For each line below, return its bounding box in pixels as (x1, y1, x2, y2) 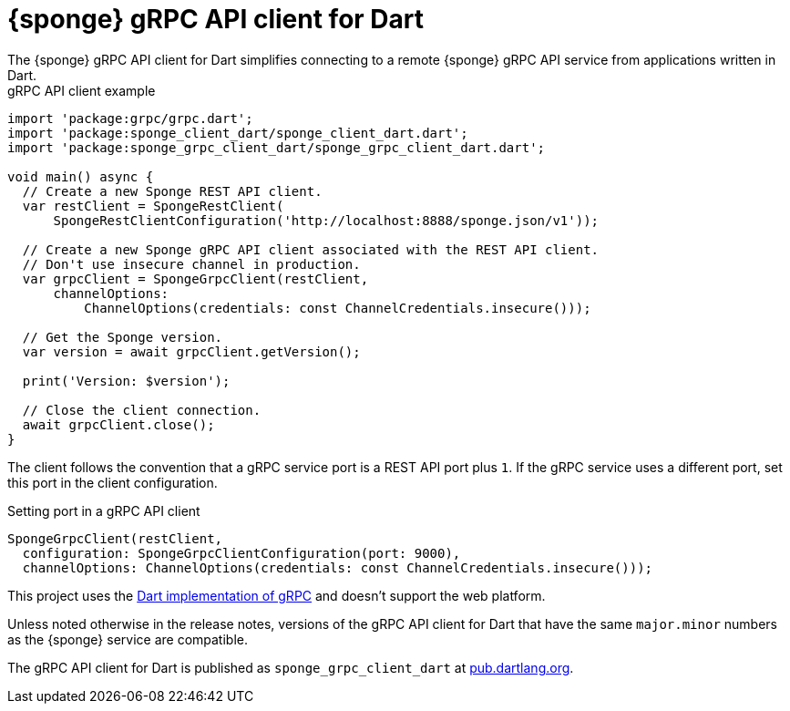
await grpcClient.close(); (22, 417, 215, 432)
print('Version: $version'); (22, 373, 231, 388)
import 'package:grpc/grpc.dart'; (7, 110, 253, 126)
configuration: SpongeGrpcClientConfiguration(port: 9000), (22, 545, 461, 561)
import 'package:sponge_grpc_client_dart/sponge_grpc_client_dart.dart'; (7, 139, 546, 155)
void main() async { (7, 169, 154, 184)
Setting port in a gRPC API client (7, 502, 200, 519)
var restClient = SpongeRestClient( (22, 198, 284, 213)
